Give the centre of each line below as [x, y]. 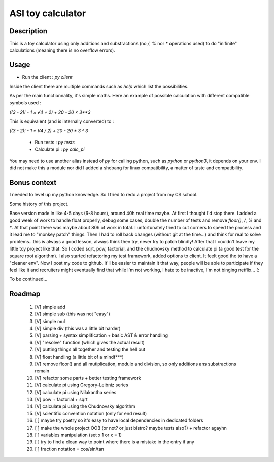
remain [42, 371]
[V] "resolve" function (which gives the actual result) [90, 342]
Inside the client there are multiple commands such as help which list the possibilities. [99, 86]
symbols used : [25, 103]
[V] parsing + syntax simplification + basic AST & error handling [101, 335]
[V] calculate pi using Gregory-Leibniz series [82, 385]
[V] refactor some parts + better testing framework [88, 378]
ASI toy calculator [48, 13]
